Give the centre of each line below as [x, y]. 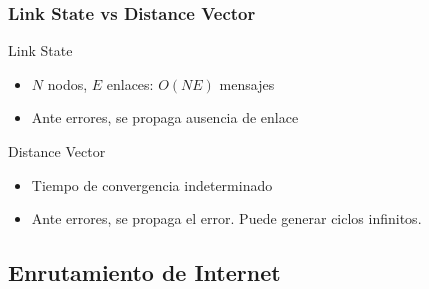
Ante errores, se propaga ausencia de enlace [165, 117]
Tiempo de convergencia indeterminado [152, 184]
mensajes [247, 83]
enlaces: [130, 83]
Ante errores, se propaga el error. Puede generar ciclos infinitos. [226, 218]
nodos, [67, 83]
